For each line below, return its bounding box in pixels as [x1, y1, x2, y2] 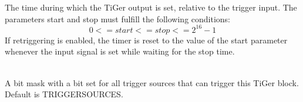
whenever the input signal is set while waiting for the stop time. [5, 45, 235, 57]
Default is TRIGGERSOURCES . [5, 88, 123, 100]
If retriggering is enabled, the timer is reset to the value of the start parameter [5, 33, 288, 46]
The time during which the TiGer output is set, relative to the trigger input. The [5, 1, 297, 13]
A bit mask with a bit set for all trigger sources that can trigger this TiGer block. [5, 76, 299, 89]
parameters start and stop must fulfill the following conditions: [5, 12, 231, 25]
